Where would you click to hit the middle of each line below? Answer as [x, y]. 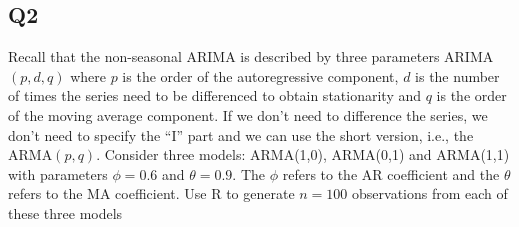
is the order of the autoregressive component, [260, 75]
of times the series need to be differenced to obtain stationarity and [215, 95]
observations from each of [430, 193]
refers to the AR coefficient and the [391, 173]
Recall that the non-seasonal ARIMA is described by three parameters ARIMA [251, 56]
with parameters [58, 173]
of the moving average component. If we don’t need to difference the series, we [248, 114]
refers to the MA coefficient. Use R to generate [151, 193]
